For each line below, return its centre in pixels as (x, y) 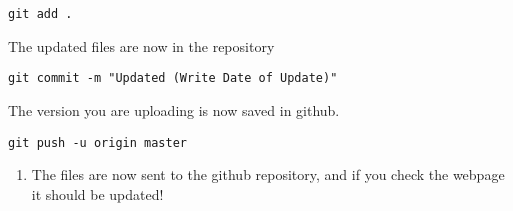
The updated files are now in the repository (141, 45)
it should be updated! (97, 193)
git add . (40, 14)
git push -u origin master (97, 142)
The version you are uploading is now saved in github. (174, 109)
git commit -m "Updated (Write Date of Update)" (173, 78)
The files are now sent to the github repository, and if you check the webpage (268, 174)
